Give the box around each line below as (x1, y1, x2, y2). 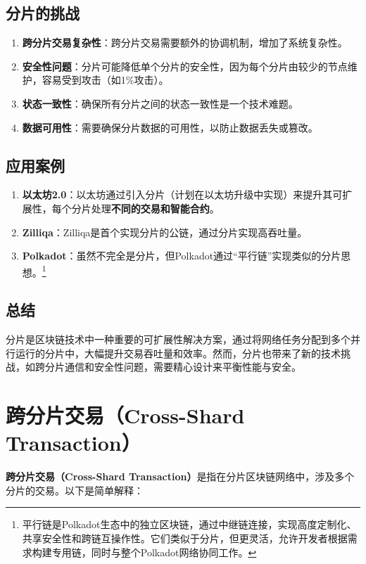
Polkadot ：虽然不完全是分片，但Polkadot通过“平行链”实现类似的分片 (22, 248, 341, 263)
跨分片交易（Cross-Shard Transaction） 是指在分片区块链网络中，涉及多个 (6, 469, 355, 484)
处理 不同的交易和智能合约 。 (91, 200, 220, 215)
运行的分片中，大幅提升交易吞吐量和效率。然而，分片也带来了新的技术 (15, 345, 341, 360)
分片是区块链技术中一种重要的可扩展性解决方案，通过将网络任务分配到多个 (6, 332, 351, 347)
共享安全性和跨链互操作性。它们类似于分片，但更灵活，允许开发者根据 (22, 531, 348, 546)
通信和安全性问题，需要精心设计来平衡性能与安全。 (64, 359, 301, 374)
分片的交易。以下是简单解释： (6, 482, 144, 497)
